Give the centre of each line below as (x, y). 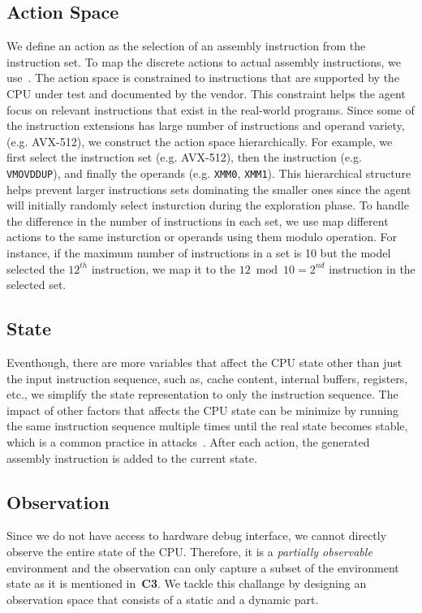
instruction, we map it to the (163, 268)
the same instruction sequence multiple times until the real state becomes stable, (207, 426)
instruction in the (372, 268)
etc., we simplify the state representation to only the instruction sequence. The (202, 394)
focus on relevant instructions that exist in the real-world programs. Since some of (211, 109)
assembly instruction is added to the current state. (132, 458)
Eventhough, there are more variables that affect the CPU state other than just (205, 362)
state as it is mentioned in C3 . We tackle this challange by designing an (187, 583)
